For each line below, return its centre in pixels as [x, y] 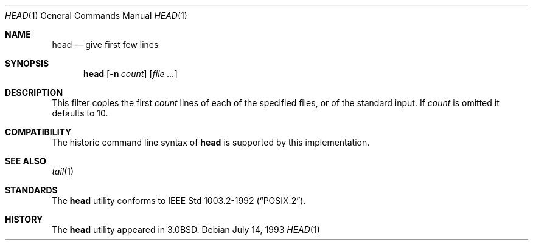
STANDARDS [31, 190]
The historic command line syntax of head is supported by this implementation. [211, 142]
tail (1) [63, 171]
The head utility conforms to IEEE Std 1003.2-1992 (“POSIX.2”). [179, 200]
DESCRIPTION [34, 92]
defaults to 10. [80, 113]
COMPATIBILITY [38, 132]
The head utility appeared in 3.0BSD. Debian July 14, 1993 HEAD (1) [186, 230]
